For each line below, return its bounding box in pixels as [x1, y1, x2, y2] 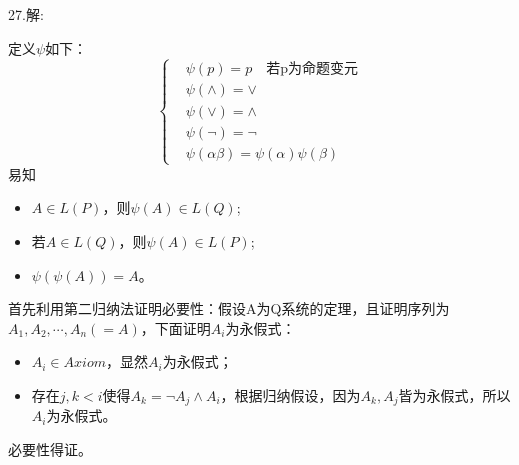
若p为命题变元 [266, 62, 358, 77]
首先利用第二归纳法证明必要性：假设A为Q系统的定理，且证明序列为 [8, 298, 450, 319]
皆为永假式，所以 [398, 385, 511, 405]
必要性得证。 [8, 439, 92, 460]
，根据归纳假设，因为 [220, 385, 361, 405]
